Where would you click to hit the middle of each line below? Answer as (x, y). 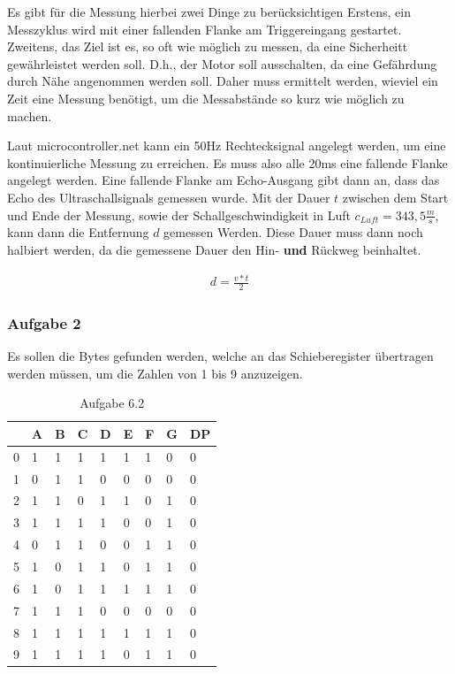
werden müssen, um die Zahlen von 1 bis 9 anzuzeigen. (155, 373)
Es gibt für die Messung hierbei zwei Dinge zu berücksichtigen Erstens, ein (209, 11)
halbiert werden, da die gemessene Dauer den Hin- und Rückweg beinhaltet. (214, 249)
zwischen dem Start (395, 197)
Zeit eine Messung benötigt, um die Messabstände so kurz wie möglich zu (206, 98)
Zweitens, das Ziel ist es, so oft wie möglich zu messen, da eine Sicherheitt (208, 46)
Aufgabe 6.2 (112, 403)
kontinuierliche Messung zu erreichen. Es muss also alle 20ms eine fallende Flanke (227, 162)
